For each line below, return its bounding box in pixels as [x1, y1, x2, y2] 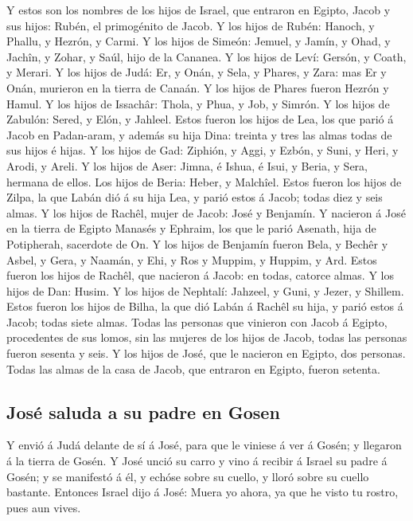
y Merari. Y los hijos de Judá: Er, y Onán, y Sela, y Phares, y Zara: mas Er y [6, 64, 387, 80]
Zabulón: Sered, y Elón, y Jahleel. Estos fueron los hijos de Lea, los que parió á [6, 111, 394, 127]
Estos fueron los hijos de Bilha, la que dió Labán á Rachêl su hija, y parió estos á [6, 298, 403, 315]
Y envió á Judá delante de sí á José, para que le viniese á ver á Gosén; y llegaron [6, 437, 402, 453]
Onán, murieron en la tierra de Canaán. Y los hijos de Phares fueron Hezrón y [6, 79, 389, 96]
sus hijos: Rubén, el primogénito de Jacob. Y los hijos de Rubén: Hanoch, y [6, 17, 375, 33]
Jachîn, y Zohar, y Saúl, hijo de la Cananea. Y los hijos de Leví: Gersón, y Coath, [6, 48, 407, 65]
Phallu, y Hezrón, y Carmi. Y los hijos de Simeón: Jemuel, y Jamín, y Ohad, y [6, 33, 391, 49]
